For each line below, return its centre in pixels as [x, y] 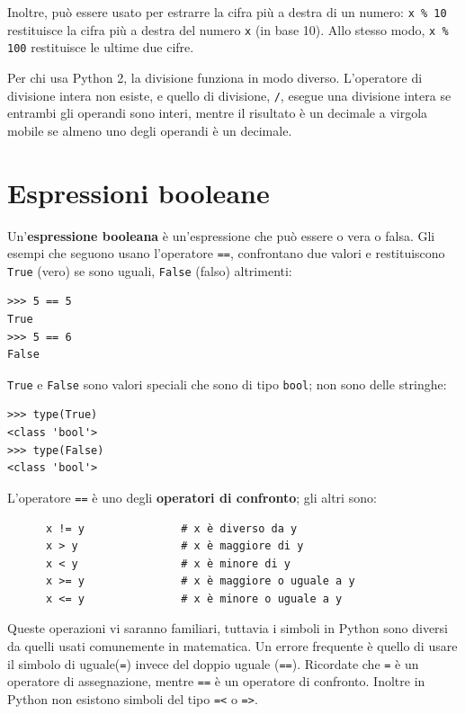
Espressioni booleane [139, 192]
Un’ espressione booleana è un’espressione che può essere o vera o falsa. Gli [221, 235]
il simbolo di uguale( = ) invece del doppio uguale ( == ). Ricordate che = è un [213, 663]
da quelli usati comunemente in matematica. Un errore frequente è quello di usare [232, 646]
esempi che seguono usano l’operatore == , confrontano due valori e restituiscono [226, 253]
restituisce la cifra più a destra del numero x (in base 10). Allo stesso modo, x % [228, 29]
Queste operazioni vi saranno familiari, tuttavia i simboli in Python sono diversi [228, 628]
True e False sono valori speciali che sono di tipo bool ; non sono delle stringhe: [227, 384]
